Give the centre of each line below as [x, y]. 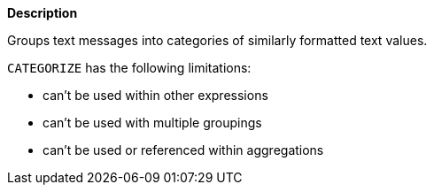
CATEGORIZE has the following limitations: [129, 68]
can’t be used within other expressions [155, 95]
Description [43, 13]
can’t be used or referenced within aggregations [183, 150]
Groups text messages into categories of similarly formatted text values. [217, 40]
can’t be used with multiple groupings [152, 123]
